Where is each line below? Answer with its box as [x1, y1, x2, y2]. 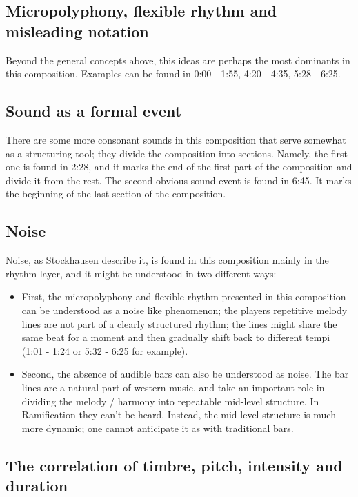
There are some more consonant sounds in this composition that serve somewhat [6, 132, 346, 146]
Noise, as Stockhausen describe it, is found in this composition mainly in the [6, 253, 329, 267]
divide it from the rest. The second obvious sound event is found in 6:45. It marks [6, 173, 352, 187]
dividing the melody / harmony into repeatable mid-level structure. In [21, 393, 319, 408]
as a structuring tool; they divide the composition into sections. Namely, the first [6, 146, 348, 160]
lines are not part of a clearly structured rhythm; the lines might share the [21, 316, 337, 331]
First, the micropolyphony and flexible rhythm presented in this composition [21, 289, 346, 304]
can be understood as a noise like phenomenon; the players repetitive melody [21, 302, 348, 317]
